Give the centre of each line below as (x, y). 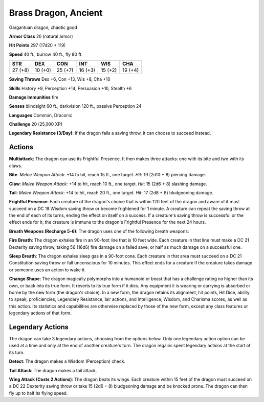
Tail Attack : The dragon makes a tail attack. (53, 370)
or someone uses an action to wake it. (47, 270)
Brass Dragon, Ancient (56, 13)
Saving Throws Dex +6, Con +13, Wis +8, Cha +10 (60, 79)
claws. (16, 166)
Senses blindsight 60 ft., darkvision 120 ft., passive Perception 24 (75, 106)
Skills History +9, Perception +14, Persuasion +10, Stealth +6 (70, 88)
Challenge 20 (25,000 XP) (36, 124)
